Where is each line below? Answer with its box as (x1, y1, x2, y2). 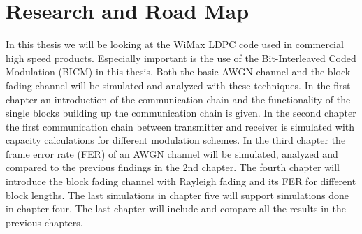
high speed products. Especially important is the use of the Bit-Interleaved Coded (6, 50, 356, 65)
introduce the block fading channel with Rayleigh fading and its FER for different (6, 174, 356, 189)
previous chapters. (6, 214, 83, 229)
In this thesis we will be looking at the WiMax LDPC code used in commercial (6, 37, 344, 52)
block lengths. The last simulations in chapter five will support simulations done (6, 187, 349, 202)
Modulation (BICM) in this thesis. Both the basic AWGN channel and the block (6, 64, 351, 79)
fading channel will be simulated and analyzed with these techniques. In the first (6, 78, 351, 92)
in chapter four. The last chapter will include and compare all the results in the (6, 201, 346, 216)
